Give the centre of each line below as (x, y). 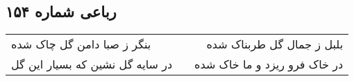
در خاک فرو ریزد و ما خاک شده (269, 64)
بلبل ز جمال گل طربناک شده (275, 44)
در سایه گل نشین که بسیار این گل (92, 64)
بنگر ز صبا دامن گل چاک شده (81, 44)
